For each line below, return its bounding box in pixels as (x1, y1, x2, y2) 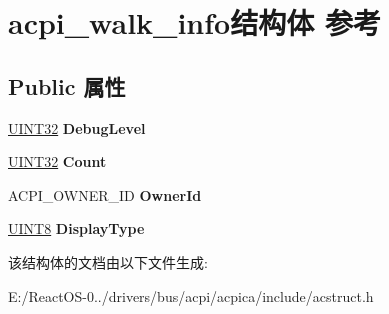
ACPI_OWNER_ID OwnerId (8, 184, 202, 205)
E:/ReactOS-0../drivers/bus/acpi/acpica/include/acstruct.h (8, 285, 374, 306)
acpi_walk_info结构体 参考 (8, 2, 381, 43)
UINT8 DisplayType (8, 218, 145, 239)
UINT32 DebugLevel (8, 117, 146, 138)
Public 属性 (8, 70, 126, 101)
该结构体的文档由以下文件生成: (8, 251, 208, 272)
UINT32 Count (8, 151, 107, 172)
